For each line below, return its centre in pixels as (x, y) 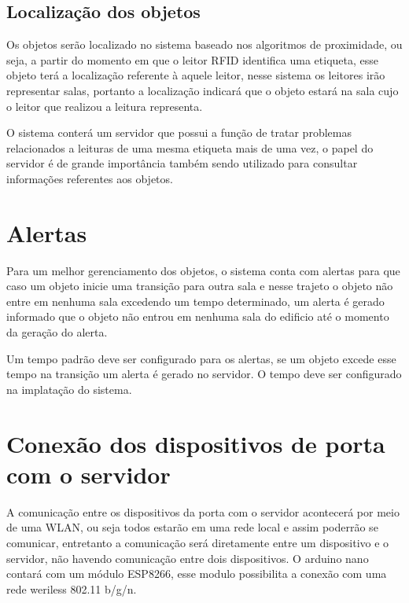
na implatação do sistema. (69, 389)
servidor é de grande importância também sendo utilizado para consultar (182, 163)
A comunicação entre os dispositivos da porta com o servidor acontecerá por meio (203, 511)
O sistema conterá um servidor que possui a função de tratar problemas (179, 132)
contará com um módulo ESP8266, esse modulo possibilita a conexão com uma (197, 574)
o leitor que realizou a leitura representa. (105, 106)
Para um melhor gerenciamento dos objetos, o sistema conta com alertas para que (203, 270)
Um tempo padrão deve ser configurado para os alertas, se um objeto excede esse (201, 358)
